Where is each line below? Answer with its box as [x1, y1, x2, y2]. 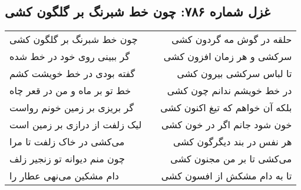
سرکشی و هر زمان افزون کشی [163, 49, 292, 64]
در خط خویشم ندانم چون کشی [167, 84, 292, 98]
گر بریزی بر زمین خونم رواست [9, 101, 134, 115]
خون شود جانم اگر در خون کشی [161, 118, 292, 132]
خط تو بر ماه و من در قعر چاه [9, 84, 131, 98]
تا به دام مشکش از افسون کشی [161, 169, 292, 183]
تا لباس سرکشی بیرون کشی [177, 66, 292, 81]
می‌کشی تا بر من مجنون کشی [170, 152, 292, 166]
